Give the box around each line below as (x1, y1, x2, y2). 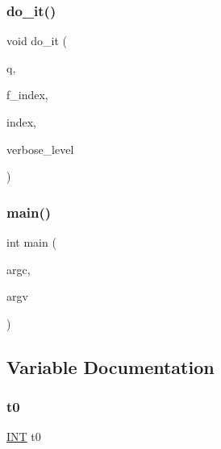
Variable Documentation (6, 354, 215, 379)
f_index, (6, 86, 48, 103)
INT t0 (6, 428, 41, 445)
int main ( (6, 234, 56, 250)
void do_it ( (6, 32, 68, 49)
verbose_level (6, 140, 74, 157)
